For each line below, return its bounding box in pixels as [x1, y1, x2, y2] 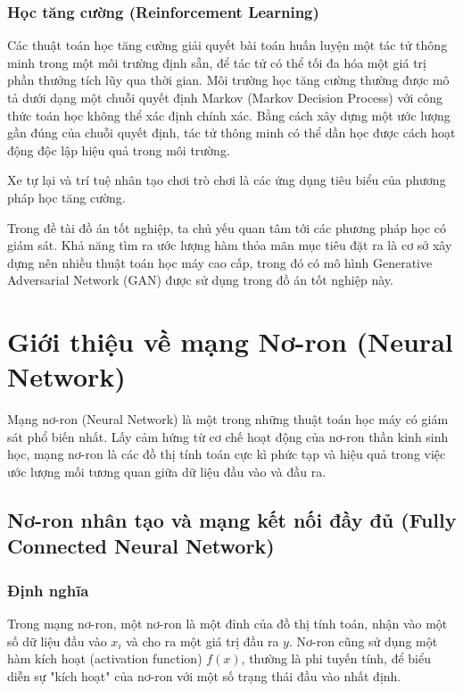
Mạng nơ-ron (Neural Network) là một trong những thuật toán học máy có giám [7, 410, 449, 429]
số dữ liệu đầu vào [7, 631, 107, 650]
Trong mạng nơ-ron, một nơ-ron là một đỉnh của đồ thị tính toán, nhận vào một [7, 614, 448, 633]
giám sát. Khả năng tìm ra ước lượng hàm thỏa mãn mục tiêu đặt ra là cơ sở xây [7, 236, 452, 254]
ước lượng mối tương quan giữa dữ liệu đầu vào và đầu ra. [7, 462, 327, 481]
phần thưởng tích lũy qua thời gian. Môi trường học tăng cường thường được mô [7, 71, 450, 89]
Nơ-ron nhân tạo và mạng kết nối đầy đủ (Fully [7, 506, 457, 534]
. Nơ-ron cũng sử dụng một [288, 631, 438, 650]
